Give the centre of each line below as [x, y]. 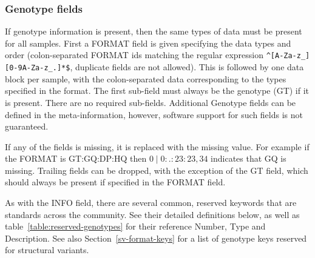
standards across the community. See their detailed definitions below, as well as [152, 214]
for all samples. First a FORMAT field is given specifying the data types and [148, 43]
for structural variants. [47, 250]
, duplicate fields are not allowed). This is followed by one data [187, 67]
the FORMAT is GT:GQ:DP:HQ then [76, 158]
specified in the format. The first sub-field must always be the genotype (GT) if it [157, 91]
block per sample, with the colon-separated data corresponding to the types [146, 78]
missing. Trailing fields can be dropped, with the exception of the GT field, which [157, 170]
